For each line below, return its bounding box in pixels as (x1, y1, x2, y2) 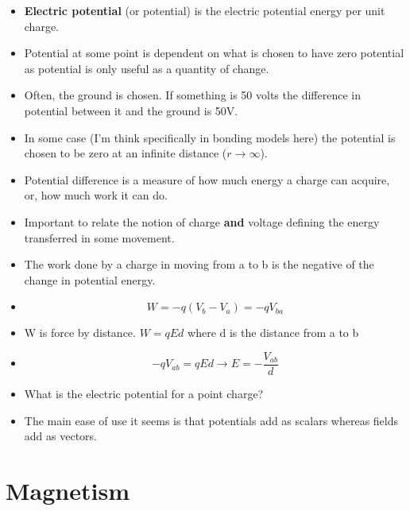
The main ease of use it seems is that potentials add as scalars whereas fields (24, 412, 399, 428)
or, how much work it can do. (24, 187, 168, 203)
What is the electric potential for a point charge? (24, 385, 264, 401)
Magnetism (6, 474, 130, 506)
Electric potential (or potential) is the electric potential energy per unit (24, 2, 385, 18)
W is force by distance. (24, 324, 136, 341)
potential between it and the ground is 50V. (24, 102, 238, 118)
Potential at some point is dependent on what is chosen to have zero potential (24, 45, 404, 61)
